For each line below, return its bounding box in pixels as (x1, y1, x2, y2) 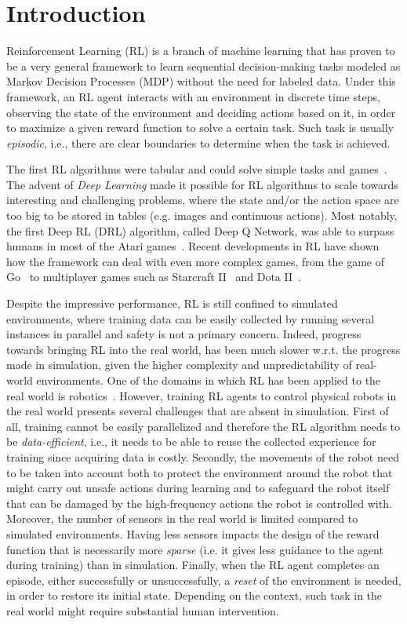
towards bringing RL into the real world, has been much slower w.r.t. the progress (6, 341, 401, 357)
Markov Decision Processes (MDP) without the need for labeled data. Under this (6, 73, 396, 89)
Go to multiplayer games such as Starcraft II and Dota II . (6, 268, 301, 285)
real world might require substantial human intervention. (6, 602, 279, 619)
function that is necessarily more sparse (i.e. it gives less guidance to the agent (6, 541, 383, 557)
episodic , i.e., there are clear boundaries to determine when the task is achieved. (6, 134, 391, 151)
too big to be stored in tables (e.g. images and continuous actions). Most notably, (6, 207, 398, 224)
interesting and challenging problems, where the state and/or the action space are (6, 192, 399, 208)
